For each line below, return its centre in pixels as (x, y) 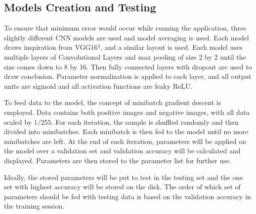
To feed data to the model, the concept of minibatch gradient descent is (113, 102)
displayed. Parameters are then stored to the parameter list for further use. (118, 160)
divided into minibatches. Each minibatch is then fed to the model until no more (126, 131)
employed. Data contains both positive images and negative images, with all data (127, 112)
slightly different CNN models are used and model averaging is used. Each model (127, 37)
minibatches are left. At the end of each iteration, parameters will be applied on (125, 141)
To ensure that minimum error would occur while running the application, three (125, 28)
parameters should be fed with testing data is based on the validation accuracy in (128, 196)
